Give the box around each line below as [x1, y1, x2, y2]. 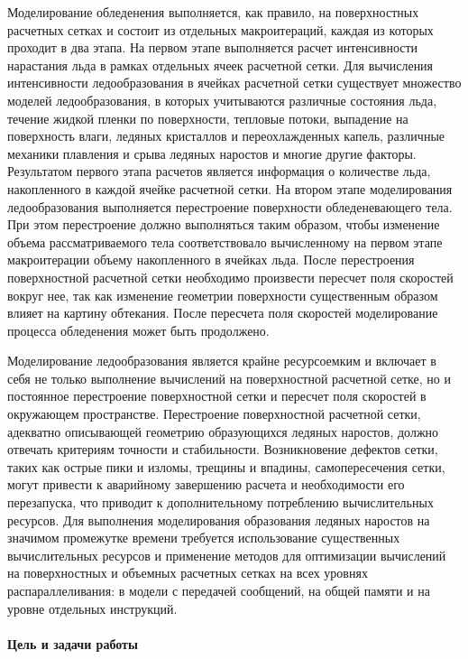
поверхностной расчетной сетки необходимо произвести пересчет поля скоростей [7, 267, 454, 286]
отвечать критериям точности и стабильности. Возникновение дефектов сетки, [7, 440, 438, 459]
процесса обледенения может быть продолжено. [7, 320, 270, 339]
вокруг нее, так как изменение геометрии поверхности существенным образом [7, 285, 438, 304]
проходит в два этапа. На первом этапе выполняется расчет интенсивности [7, 38, 418, 57]
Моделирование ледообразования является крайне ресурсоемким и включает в [7, 351, 436, 370]
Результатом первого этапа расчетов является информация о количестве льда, [7, 162, 431, 181]
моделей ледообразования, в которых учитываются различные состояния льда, [7, 90, 437, 109]
